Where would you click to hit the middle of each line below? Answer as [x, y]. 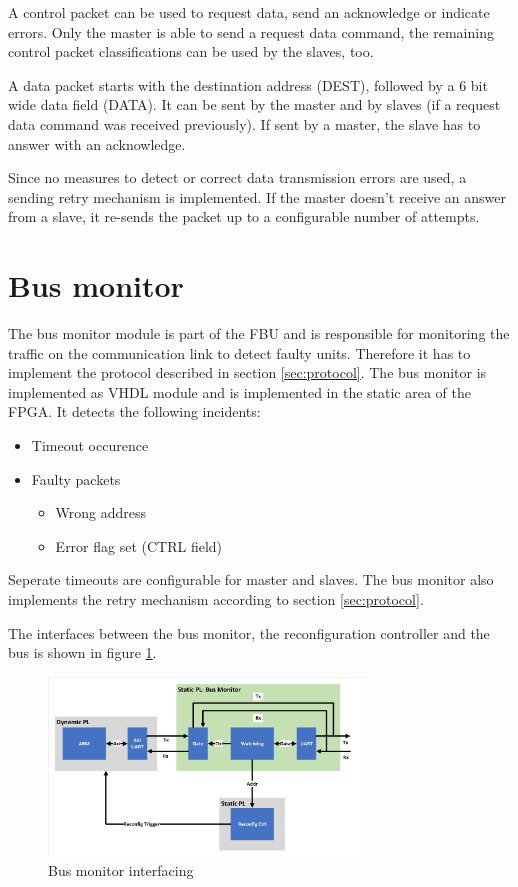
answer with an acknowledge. [97, 143]
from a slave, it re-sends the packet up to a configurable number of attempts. [244, 216]
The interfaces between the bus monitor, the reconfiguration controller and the [249, 632]
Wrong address [101, 512]
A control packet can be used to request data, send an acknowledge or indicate [249, 12]
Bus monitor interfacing [121, 870]
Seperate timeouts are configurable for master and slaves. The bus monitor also [251, 579]
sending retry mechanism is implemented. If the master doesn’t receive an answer [257, 196]
